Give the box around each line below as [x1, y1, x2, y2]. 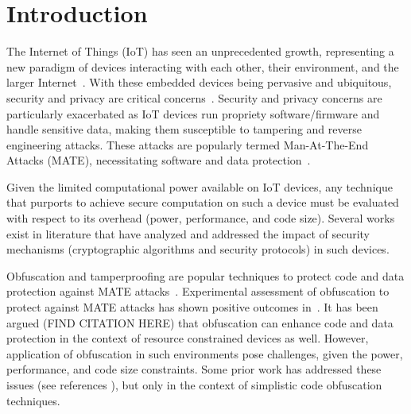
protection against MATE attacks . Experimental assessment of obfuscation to [6, 283, 390, 300]
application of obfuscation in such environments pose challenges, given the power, [6, 345, 403, 362]
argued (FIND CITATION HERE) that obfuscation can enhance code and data [6, 314, 394, 331]
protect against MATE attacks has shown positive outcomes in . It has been [6, 299, 378, 315]
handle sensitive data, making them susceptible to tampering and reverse [6, 121, 362, 137]
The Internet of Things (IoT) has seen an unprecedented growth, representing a [6, 43, 394, 60]
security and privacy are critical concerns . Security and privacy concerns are [6, 89, 382, 106]
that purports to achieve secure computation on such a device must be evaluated [6, 194, 399, 211]
